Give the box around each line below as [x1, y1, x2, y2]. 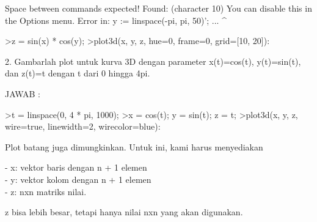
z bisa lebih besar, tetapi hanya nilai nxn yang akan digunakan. [5, 205, 243, 218]
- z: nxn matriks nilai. [5, 185, 87, 198]
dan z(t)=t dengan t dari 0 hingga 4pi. [5, 67, 150, 80]
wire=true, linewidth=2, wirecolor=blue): [5, 120, 161, 133]
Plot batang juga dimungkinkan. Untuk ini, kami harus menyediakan [5, 140, 263, 153]
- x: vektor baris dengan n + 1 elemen [5, 161, 147, 174]
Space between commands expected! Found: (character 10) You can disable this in [5, 2, 312, 14]
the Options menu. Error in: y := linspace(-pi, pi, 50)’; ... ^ [5, 13, 227, 26]
